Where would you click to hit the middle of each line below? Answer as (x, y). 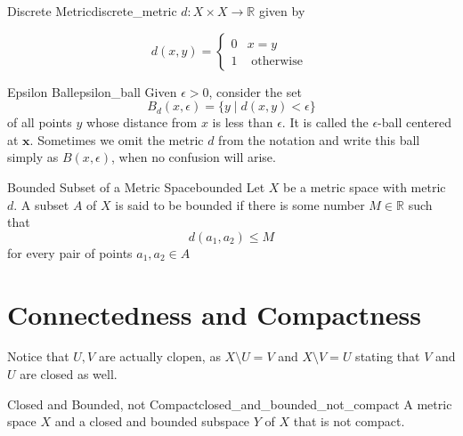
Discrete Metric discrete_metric (92, 11)
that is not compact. (349, 421)
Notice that (38, 356)
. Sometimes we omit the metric (117, 139)
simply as (33, 157)
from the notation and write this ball (319, 139)
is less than (243, 122)
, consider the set (255, 91)
